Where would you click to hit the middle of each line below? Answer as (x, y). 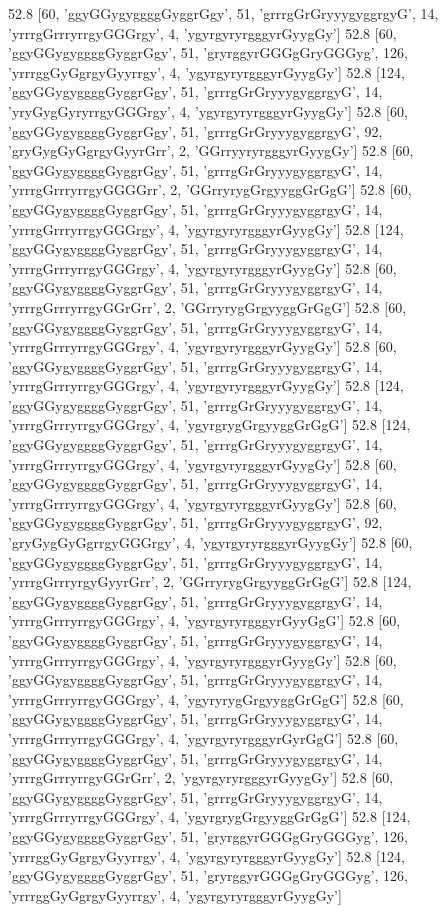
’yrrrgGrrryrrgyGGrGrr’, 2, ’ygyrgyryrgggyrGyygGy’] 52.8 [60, (201, 777)
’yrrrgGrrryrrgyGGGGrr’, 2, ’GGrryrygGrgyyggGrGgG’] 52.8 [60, (210, 189)
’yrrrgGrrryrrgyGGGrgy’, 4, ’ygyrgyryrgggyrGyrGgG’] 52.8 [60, (203, 737)
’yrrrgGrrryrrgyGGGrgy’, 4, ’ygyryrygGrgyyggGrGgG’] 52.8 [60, (206, 698)
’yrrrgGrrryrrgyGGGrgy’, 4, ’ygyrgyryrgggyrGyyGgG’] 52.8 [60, (204, 620)
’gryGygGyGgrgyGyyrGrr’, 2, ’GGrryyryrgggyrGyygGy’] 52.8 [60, (211, 150)
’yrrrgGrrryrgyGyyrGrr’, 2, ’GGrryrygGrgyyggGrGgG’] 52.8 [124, (210, 581)
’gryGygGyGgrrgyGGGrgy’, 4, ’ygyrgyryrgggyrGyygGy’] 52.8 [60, (210, 542)
